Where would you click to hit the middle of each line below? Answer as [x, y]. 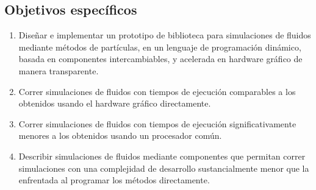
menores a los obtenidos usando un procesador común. [120, 135]
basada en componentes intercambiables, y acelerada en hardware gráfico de [160, 59]
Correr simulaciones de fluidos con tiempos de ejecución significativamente [157, 123]
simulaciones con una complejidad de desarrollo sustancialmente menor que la [164, 168]
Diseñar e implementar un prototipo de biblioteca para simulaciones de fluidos [165, 35]
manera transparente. [59, 70]
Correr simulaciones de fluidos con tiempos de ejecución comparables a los [157, 91]
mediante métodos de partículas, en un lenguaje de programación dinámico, [160, 47]
